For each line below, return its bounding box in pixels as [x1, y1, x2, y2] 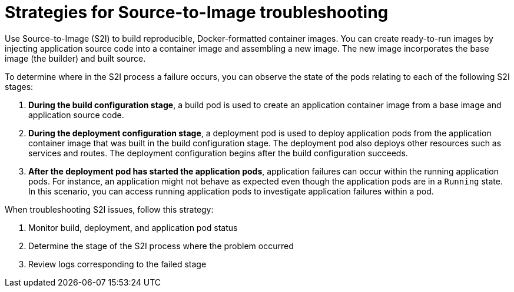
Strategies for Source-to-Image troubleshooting [5, 2, 389, 22]
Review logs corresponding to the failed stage [28, 259, 207, 269]
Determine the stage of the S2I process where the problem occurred [28, 240, 294, 251]
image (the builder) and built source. [5, 53, 146, 63]
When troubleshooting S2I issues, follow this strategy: [5, 204, 214, 214]
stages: [5, 81, 34, 92]
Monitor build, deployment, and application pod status [28, 222, 238, 233]
